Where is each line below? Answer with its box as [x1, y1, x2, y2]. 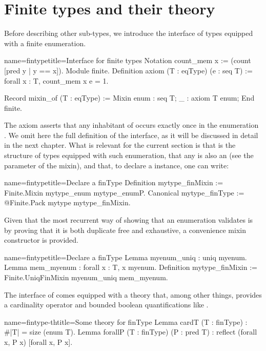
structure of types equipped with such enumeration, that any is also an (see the [4, 150, 254, 161]
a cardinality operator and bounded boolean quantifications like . [4, 299, 209, 310]
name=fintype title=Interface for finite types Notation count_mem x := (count [4, 55, 251, 66]
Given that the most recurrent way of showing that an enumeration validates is [4, 215, 253, 225]
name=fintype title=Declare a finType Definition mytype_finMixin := [4, 177, 223, 188]
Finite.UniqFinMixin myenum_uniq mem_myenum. [4, 272, 168, 282]
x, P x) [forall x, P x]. [4, 336, 73, 347]
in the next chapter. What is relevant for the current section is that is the [4, 140, 236, 150]
